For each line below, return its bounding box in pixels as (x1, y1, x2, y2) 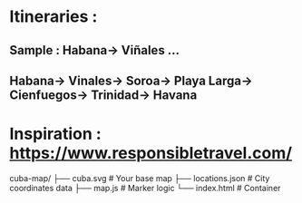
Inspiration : (9, 124, 102, 144)
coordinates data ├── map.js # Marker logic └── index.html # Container (9, 182, 281, 193)
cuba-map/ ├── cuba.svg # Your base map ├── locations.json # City (9, 172, 270, 183)
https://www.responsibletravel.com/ (9, 143, 293, 164)
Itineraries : (9, 6, 98, 27)
